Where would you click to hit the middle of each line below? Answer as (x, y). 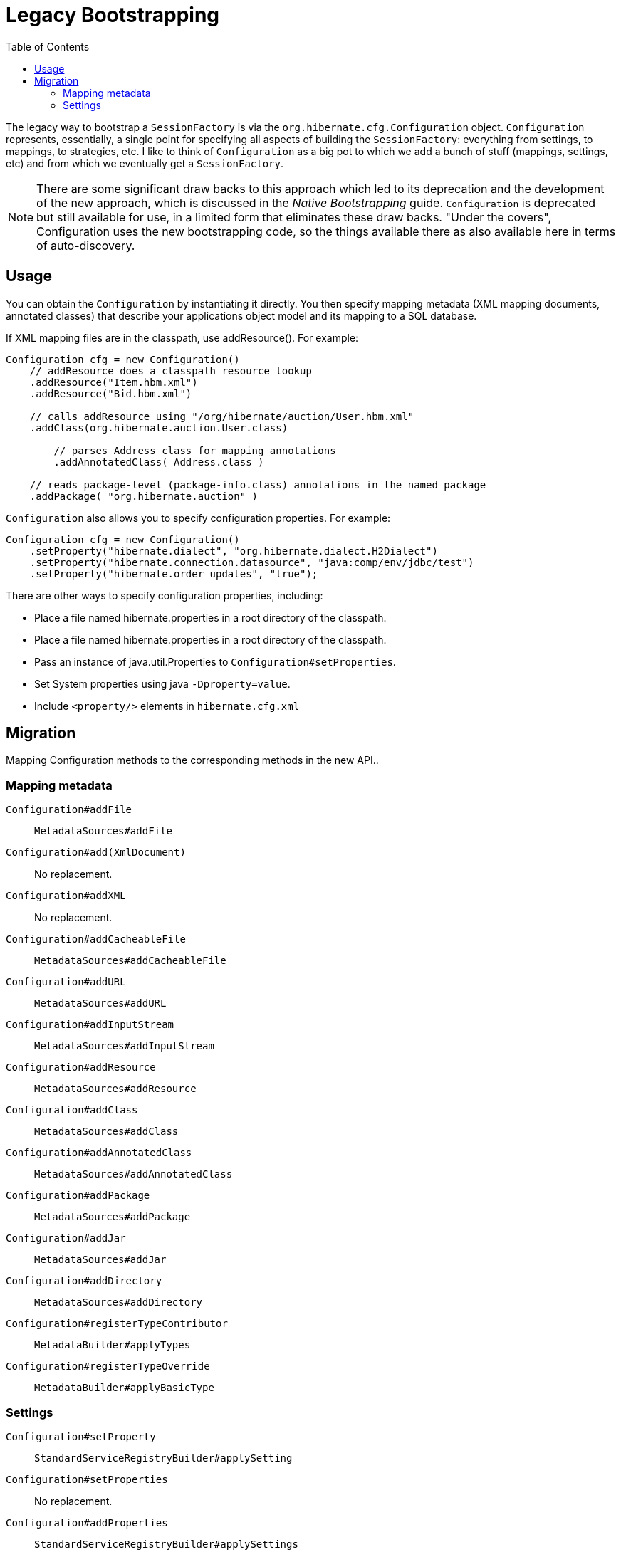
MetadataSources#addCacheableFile (130, 961)
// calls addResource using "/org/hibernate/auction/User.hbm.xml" (222, 416)
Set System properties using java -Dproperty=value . (162, 683)
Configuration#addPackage (78, 1196)
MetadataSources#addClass (106, 1132)
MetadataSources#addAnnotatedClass (134, 1174)
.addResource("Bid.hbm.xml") (111, 393)
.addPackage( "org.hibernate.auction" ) (144, 496)
